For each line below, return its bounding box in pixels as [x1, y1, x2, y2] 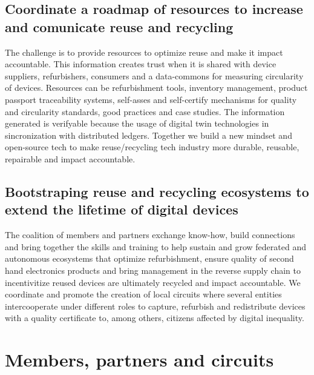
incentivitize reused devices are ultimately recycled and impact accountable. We [5, 276, 301, 288]
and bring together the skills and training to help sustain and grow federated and [5, 240, 306, 253]
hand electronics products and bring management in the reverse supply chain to [5, 264, 301, 276]
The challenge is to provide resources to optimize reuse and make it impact [5, 45, 283, 58]
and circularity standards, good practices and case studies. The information [5, 105, 285, 118]
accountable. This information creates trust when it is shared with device [5, 58, 276, 70]
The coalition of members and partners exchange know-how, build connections [5, 228, 295, 241]
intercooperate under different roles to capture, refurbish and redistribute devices [5, 299, 306, 312]
